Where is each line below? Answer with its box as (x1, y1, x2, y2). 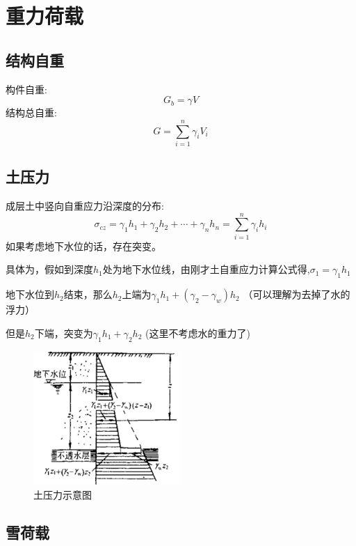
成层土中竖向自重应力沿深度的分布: (6, 198, 164, 213)
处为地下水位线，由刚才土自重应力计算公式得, (102, 262, 310, 276)
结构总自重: (6, 105, 57, 120)
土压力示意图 (33, 487, 92, 501)
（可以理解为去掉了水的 (243, 287, 350, 302)
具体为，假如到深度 (6, 262, 93, 276)
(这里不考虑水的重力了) (145, 325, 250, 340)
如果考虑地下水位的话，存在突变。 (6, 238, 161, 253)
